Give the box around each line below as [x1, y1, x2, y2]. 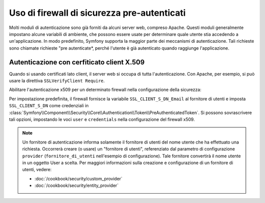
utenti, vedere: [22, 167, 52, 173]
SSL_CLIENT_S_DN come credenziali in [9, 103, 89, 109]
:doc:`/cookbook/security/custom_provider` [34, 175, 123, 181]
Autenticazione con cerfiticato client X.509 [9, 58, 145, 66]
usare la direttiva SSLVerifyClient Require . [9, 78, 105, 84]
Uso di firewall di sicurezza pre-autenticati [9, 7, 186, 18]
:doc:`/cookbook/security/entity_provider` [34, 182, 119, 189]
